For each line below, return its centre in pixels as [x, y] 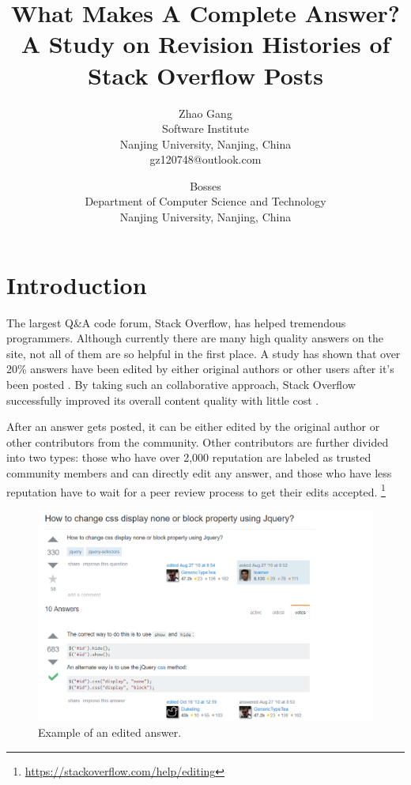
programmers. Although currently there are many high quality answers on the [195, 338]
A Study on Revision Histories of [205, 44]
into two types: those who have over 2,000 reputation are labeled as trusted [189, 457]
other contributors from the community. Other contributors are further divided [198, 442]
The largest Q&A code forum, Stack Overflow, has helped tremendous [176, 322]
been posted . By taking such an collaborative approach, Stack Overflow [181, 384]
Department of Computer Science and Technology [205, 201]
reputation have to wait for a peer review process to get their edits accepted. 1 [196, 490]
